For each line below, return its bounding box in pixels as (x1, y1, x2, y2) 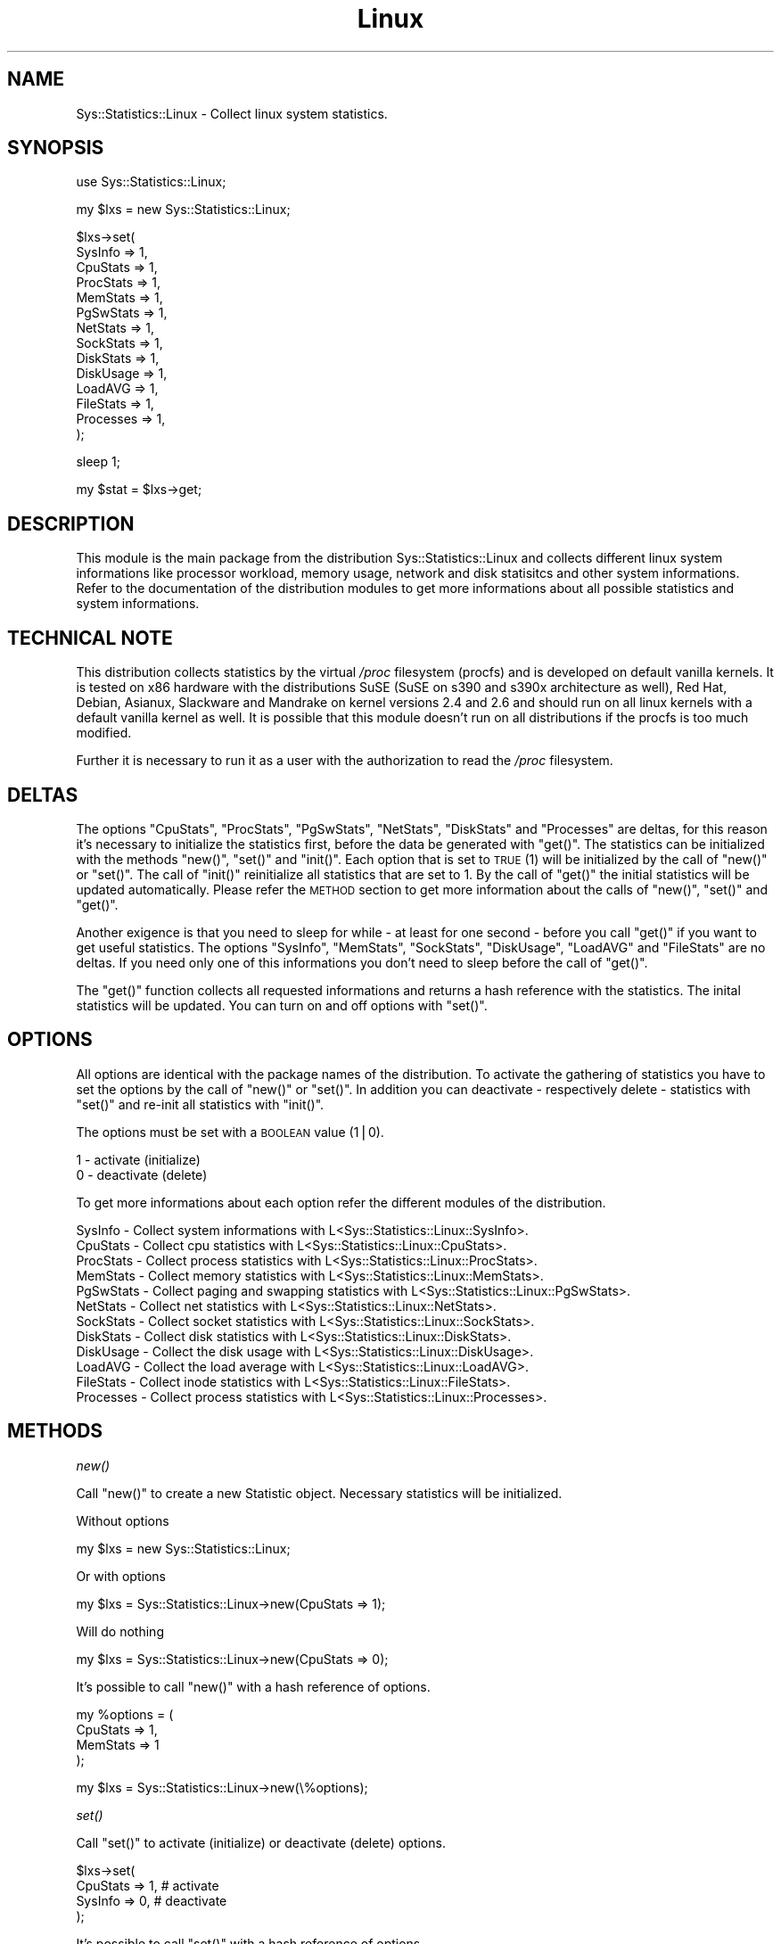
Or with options (76, 1568, 166, 1584)
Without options (76, 1512, 169, 1528)
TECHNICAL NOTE (7, 626, 173, 649)
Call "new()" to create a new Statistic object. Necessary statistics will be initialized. (76, 1485, 563, 1501)
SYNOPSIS (7, 136, 104, 160)
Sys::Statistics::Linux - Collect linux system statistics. (76, 105, 388, 121)
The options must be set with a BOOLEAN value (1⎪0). (76, 1124, 384, 1140)
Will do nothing (76, 1623, 164, 1639)
